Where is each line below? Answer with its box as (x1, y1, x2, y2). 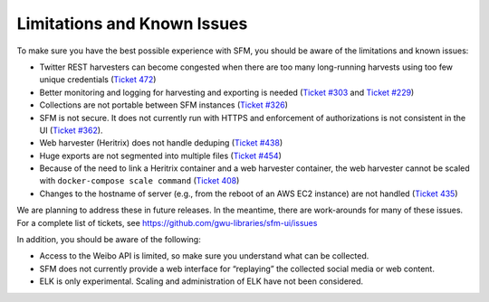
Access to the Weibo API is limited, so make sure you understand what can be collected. (39, 250, 369, 261)
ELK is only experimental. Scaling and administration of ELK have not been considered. (39, 276, 364, 287)
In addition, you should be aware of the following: (16, 234, 201, 245)
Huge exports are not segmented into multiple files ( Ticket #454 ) (39, 150, 283, 161)
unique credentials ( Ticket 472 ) (39, 74, 157, 85)
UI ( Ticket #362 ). (39, 125, 103, 136)
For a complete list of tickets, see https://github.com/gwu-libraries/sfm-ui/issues (16, 217, 318, 228)
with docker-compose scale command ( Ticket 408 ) (39, 175, 240, 186)
